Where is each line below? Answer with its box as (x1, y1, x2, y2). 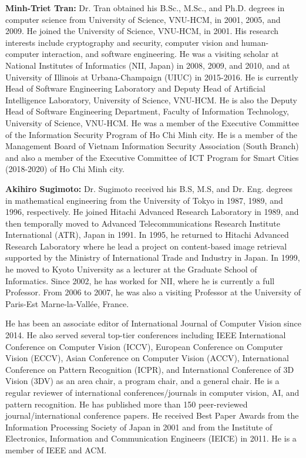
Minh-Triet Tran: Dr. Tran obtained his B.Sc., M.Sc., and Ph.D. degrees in (5, 2, 285, 14)
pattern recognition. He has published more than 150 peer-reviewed (5, 398, 248, 410)
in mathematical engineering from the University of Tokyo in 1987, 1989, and (5, 194, 283, 206)
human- (241, 36, 269, 48)
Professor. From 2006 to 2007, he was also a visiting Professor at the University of (5, 286, 301, 298)
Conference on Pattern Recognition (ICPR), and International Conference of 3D (5, 363, 294, 375)
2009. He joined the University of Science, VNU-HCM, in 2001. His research (5, 25, 279, 37)
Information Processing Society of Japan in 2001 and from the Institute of (5, 420, 273, 433)
